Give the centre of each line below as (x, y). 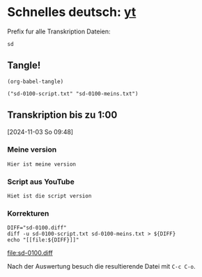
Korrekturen (28, 214)
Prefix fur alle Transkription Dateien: (59, 31)
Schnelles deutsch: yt (72, 12)
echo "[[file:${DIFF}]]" (43, 240)
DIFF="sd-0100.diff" (37, 228)
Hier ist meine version (42, 164)
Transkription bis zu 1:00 (62, 115)
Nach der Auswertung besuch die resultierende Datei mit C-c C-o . (102, 267)
